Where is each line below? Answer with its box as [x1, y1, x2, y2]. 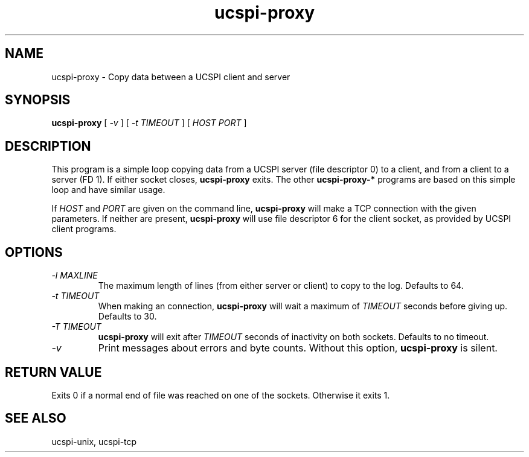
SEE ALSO [5, 411, 66, 426]
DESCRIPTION [5, 138, 91, 154]
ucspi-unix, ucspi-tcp [51, 436, 137, 447]
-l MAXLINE [51, 270, 98, 281]
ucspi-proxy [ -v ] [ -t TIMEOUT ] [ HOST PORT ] [51, 118, 247, 128]
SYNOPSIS [5, 92, 71, 108]
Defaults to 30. [98, 311, 157, 322]
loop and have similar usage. [51, 184, 165, 195]
